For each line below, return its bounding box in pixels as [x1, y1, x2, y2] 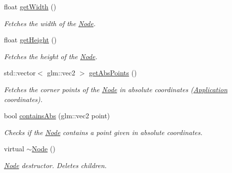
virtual [4, 143, 24, 154]
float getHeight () [4, 35, 57, 45]
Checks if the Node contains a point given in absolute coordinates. [4, 127, 203, 137]
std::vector [4, 68, 36, 78]
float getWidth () [4, 1, 56, 11]
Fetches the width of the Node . [4, 18, 96, 28]
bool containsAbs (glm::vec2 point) [4, 110, 110, 121]
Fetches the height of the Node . [4, 51, 97, 61]
